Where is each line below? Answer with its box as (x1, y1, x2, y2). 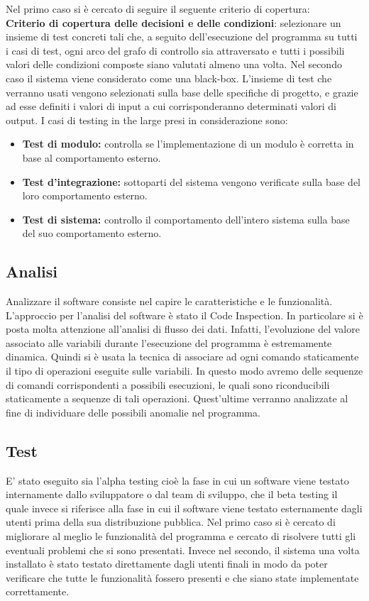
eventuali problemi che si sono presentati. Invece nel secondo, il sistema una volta (6, 542, 360, 557)
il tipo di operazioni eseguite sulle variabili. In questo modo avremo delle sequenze (6, 363, 363, 378)
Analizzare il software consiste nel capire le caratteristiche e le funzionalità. (6, 294, 333, 309)
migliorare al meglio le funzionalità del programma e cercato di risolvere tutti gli (6, 529, 356, 544)
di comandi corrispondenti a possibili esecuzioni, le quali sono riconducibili (6, 377, 330, 392)
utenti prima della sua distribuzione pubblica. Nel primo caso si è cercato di (6, 514, 336, 529)
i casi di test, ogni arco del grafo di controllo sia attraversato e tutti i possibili (6, 43, 345, 57)
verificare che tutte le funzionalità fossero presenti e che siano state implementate (6, 570, 359, 585)
